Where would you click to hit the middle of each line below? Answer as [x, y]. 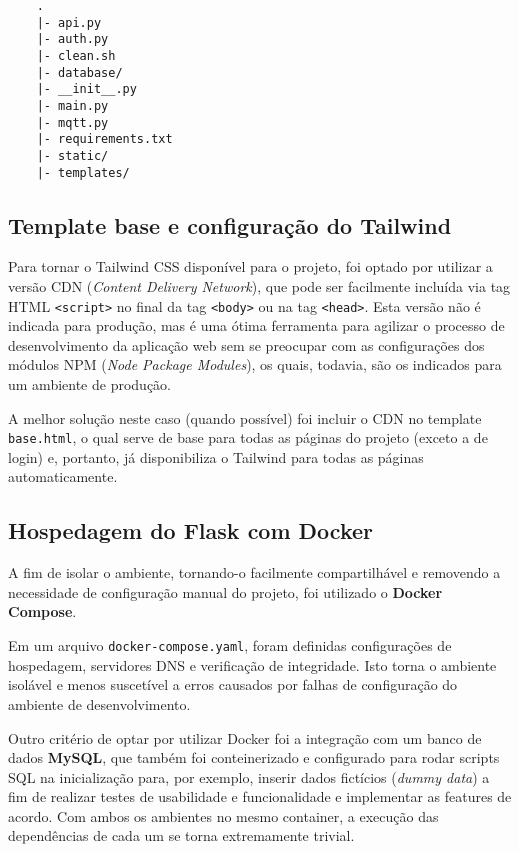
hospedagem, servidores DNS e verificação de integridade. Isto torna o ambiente [252, 664]
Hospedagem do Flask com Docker [191, 530]
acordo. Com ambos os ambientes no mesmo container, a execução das [223, 815]
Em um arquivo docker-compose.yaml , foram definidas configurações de [230, 645]
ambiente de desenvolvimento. [99, 703]
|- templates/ [83, 172]
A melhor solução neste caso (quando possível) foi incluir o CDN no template [245, 417]
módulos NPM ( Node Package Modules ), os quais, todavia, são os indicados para [255, 364]
